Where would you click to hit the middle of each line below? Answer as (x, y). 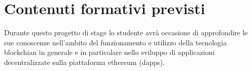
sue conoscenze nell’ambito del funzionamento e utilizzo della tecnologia (116, 42)
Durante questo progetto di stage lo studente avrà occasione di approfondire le (126, 32)
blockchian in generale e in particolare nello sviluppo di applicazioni (110, 52)
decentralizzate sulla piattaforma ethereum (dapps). (84, 62)
